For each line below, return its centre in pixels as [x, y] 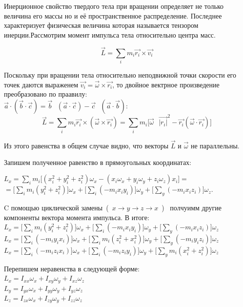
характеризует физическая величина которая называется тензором [101, 25]
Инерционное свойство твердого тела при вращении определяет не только [114, 6]
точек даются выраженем [41, 84]
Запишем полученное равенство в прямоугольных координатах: [98, 162]
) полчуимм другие [192, 207]
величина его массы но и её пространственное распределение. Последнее [113, 15]
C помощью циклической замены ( [56, 207]
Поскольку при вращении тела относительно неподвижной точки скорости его [120, 74]
